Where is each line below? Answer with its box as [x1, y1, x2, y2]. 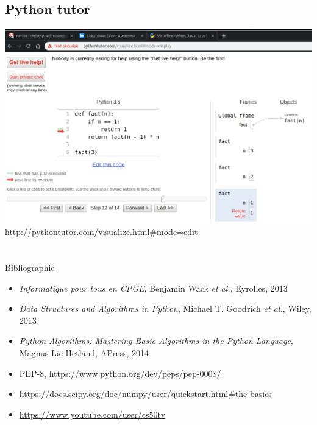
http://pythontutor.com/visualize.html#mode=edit [5, 225, 198, 238]
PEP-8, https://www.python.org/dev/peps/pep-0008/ [19, 367, 221, 379]
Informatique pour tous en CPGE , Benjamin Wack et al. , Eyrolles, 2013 [19, 281, 288, 294]
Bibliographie [5, 261, 55, 273]
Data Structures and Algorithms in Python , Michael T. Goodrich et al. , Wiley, [19, 302, 312, 315]
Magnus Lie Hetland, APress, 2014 [19, 346, 149, 359]
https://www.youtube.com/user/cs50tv [19, 407, 166, 420]
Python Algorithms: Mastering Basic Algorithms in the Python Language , [19, 334, 293, 347]
